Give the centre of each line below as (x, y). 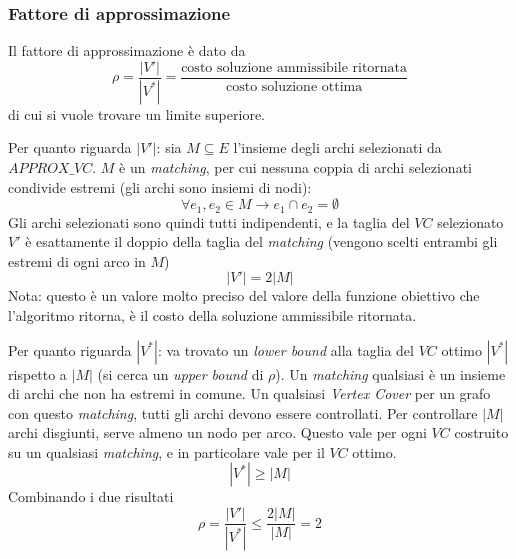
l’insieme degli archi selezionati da (337, 147)
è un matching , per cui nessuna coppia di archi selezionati (295, 166)
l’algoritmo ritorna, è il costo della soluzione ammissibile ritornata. (212, 314)
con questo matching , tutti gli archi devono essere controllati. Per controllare (243, 412)
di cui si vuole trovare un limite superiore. (136, 113)
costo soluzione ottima (294, 86)
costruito (481, 432)
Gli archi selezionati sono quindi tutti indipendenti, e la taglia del (209, 221)
